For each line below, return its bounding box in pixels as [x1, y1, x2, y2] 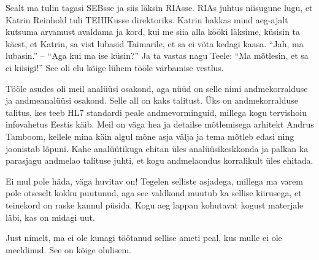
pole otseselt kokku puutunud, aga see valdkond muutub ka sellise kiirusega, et [6, 186, 302, 199]
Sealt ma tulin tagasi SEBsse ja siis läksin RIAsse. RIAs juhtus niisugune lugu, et [6, 1, 313, 13]
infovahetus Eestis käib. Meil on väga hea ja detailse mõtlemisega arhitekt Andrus [6, 118, 314, 131]
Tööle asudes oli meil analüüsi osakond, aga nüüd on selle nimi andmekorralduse [6, 82, 308, 94]
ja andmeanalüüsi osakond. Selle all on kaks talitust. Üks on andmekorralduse [6, 94, 298, 107]
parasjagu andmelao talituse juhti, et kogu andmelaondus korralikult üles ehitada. [6, 154, 313, 167]
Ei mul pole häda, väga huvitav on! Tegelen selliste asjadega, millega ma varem [6, 174, 303, 187]
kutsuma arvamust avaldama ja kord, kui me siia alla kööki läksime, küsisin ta [6, 25, 301, 38]
